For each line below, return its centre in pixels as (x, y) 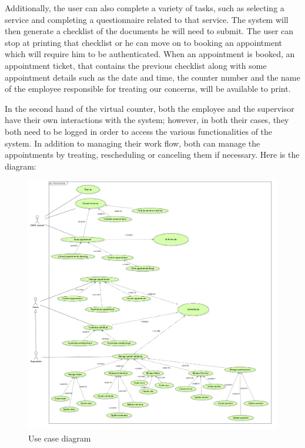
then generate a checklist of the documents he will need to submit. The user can (149, 31)
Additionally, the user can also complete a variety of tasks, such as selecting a (145, 8)
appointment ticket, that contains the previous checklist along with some (136, 65)
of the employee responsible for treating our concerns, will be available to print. (148, 89)
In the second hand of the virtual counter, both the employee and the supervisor (150, 108)
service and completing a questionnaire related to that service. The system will (147, 19)
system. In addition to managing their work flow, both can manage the (133, 143)
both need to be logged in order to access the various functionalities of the (139, 131)
